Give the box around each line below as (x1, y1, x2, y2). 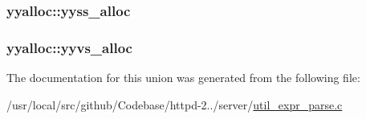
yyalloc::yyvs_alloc (6, 37, 132, 57)
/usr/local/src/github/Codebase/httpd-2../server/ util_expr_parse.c (6, 96, 343, 113)
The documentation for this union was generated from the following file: (6, 69, 360, 86)
